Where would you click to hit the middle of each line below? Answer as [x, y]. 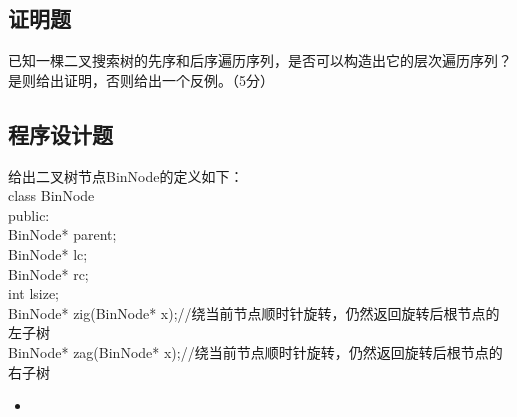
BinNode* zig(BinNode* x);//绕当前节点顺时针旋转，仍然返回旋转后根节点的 [254, 312]
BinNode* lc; [48, 253]
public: [29, 214]
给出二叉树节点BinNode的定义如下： [126, 175]
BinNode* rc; [48, 273]
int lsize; [34, 293]
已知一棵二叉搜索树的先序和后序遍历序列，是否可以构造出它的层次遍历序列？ [260, 60]
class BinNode [51, 195]
